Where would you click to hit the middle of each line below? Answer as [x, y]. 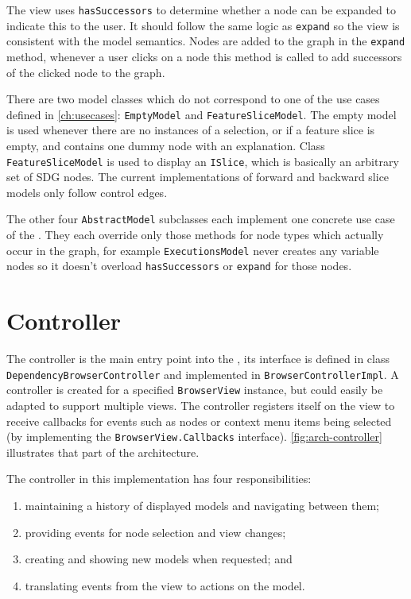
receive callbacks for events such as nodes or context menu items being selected [199, 421]
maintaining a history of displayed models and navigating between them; [202, 506]
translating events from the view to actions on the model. [165, 585]
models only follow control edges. [87, 192]
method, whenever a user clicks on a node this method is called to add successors [204, 56]
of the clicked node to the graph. [86, 72]
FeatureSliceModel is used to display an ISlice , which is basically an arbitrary [203, 161]
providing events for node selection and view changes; [155, 532]
